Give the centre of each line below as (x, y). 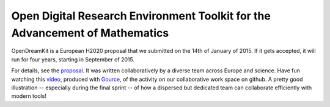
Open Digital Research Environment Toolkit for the (141, 16)
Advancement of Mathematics (90, 33)
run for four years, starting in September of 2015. (73, 59)
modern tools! (29, 96)
